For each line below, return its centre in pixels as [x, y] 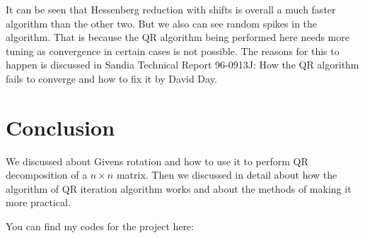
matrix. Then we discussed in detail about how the [227, 175]
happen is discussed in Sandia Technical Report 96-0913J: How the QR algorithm [182, 65]
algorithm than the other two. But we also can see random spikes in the [162, 23]
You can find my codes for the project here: [100, 226]
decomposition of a [47, 175]
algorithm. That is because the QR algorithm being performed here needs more [178, 37]
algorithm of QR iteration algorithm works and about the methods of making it [179, 188]
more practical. [38, 202]
